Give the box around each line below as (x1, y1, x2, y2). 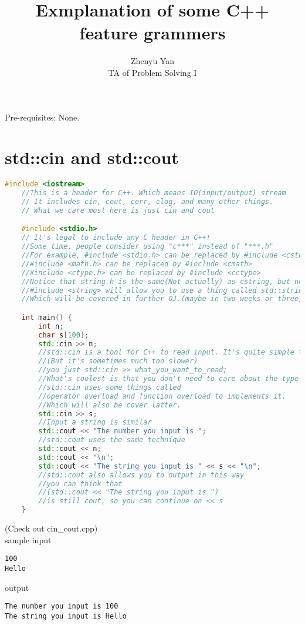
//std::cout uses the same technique (38, 436, 185, 444)
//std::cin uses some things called (38, 383, 181, 392)
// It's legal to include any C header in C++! (21, 233, 211, 242)
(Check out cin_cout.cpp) (5, 522, 98, 534)
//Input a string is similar (38, 418, 152, 427)
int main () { (21, 313, 72, 322)
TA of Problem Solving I (108, 66, 197, 78)
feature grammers (79, 21, 226, 45)
